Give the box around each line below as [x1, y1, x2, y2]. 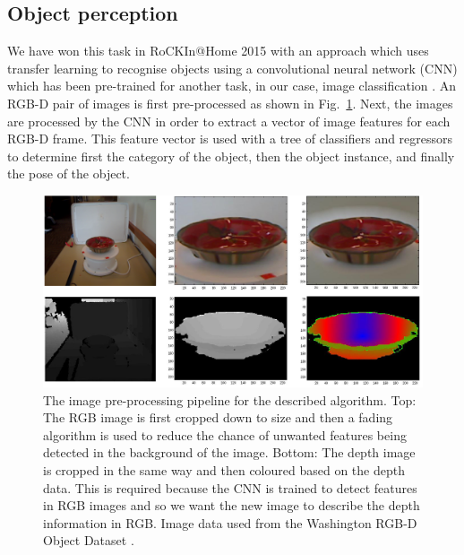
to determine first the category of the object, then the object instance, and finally [7, 146, 455, 165]
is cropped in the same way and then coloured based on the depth [43, 460, 405, 479]
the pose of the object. [7, 164, 130, 183]
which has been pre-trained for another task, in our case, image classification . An [7, 76, 457, 95]
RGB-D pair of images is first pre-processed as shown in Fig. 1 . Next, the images [7, 93, 453, 112]
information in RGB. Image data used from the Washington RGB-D [43, 513, 417, 532]
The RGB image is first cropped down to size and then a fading [43, 408, 393, 427]
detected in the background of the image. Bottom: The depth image [43, 443, 416, 462]
